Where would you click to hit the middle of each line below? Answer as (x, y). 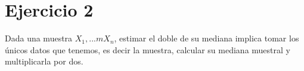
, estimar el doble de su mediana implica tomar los (207, 38)
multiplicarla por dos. (44, 61)
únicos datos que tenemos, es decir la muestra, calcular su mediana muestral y (148, 49)
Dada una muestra (39, 38)
